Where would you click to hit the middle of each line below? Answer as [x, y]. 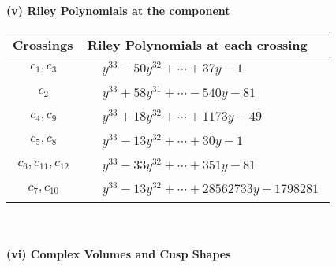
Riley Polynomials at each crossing [197, 44]
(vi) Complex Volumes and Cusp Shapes [119, 253]
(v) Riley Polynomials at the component [118, 10]
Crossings [43, 44]
